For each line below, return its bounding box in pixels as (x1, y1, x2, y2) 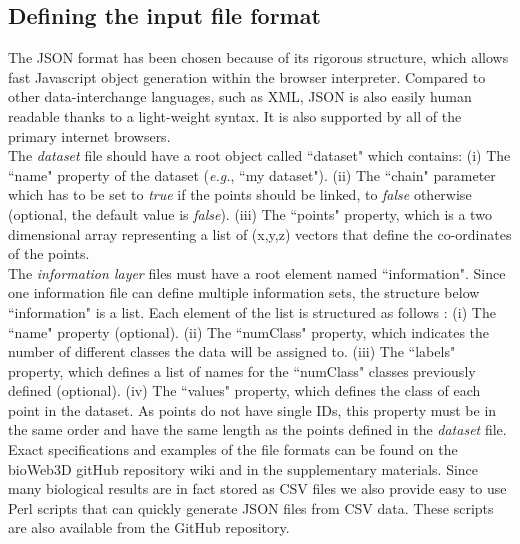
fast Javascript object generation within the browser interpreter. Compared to (8, 66, 486, 87)
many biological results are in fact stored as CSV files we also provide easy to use (8, 478, 507, 499)
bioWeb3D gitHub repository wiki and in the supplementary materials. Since (8, 458, 479, 479)
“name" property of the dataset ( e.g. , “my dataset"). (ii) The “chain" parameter (8, 164, 496, 185)
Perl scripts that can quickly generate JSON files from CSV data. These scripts (8, 497, 494, 518)
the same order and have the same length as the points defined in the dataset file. (8, 419, 507, 440)
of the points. (8, 243, 90, 264)
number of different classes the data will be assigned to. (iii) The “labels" (8, 341, 456, 362)
